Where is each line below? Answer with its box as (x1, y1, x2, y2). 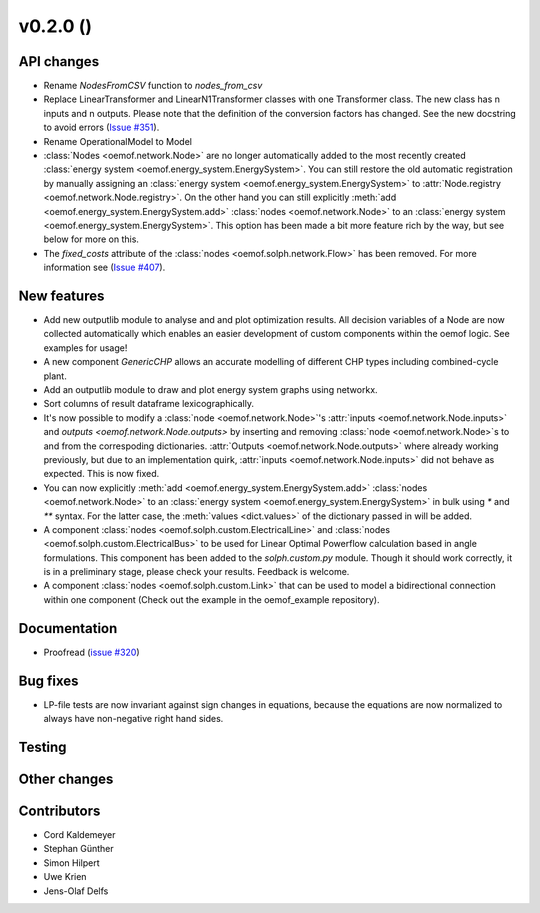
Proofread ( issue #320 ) (43, 646, 140, 658)
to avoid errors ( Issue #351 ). (43, 121, 160, 134)
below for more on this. (43, 233, 140, 245)
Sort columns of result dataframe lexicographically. (43, 398, 255, 410)
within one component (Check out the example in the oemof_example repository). (43, 593, 380, 605)
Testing (18, 738, 67, 755)
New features (18, 287, 105, 304)
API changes (18, 53, 100, 70)
